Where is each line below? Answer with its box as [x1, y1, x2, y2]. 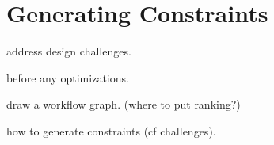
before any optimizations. [6, 69, 129, 86]
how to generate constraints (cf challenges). [6, 122, 216, 139]
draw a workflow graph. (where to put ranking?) [6, 96, 241, 113]
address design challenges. [6, 43, 131, 59]
